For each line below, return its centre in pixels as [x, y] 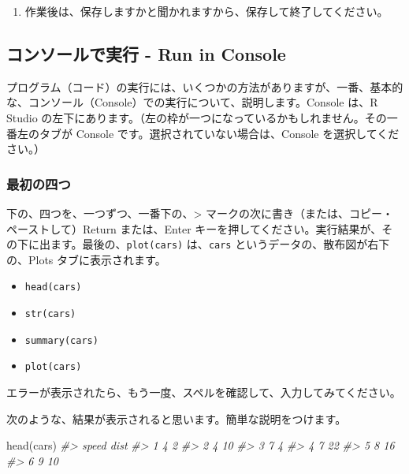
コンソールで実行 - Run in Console [146, 53]
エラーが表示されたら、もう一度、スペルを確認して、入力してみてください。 [204, 392]
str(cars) [50, 314]
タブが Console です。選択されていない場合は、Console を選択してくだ [219, 133]
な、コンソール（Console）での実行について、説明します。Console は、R [192, 102]
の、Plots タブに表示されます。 [86, 259]
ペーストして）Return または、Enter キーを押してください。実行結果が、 [194, 228]
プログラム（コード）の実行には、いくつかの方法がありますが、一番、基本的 [205, 86]
